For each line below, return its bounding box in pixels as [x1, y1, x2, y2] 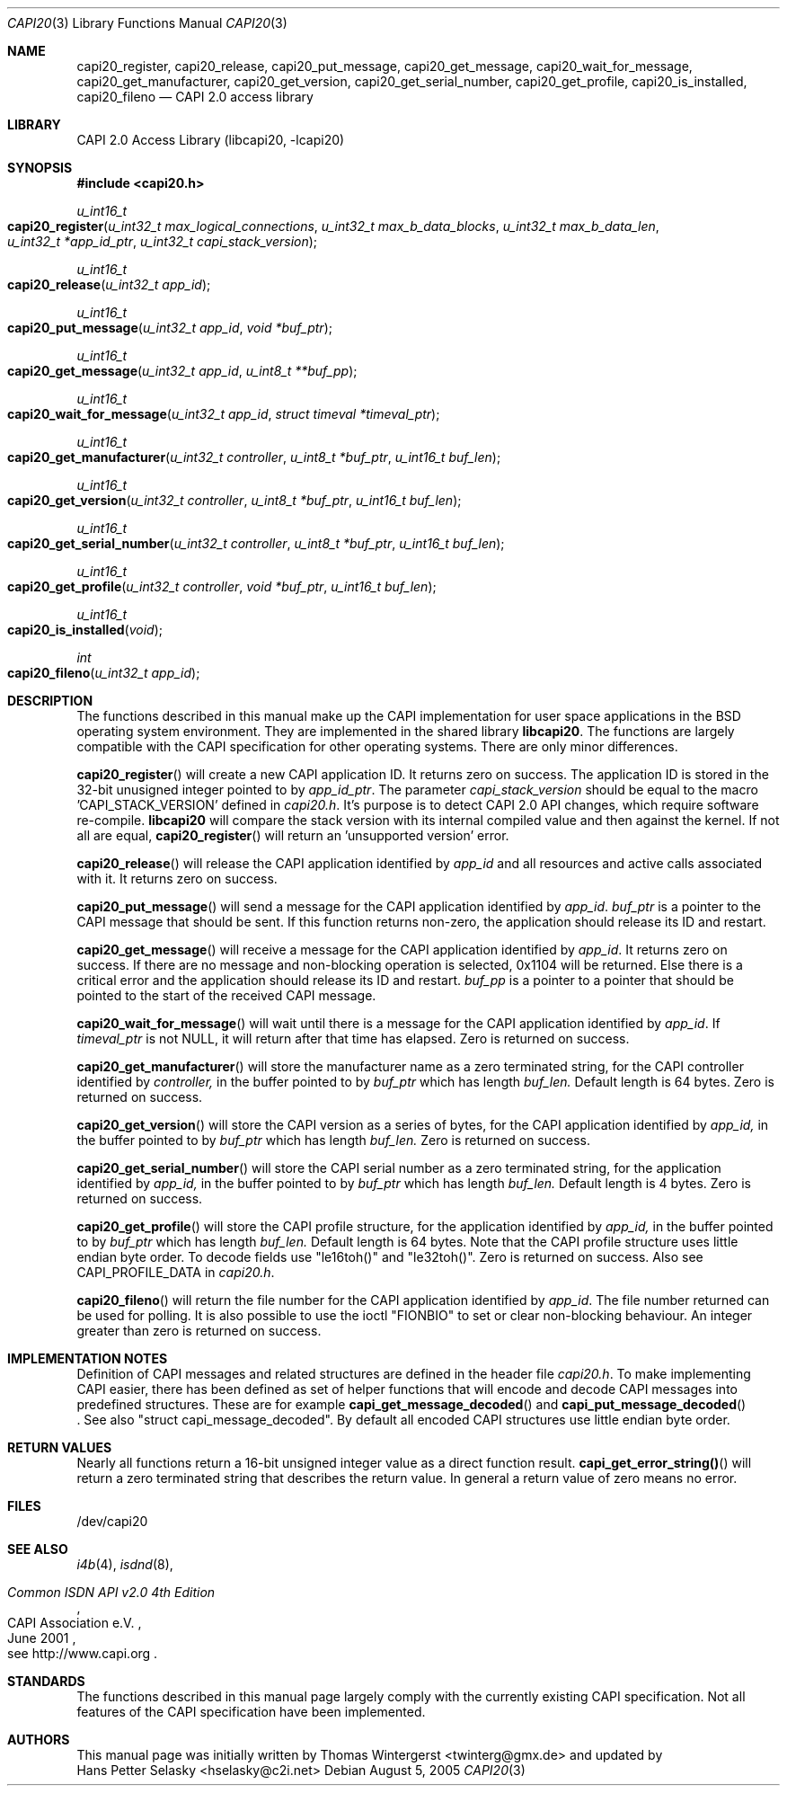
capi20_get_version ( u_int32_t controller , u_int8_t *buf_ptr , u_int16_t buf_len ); [7, 493, 462, 508]
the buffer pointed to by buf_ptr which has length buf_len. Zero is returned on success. [76, 1132, 590, 1148]
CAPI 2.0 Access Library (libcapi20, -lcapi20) [76, 132, 345, 147]
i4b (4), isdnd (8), [76, 1557, 173, 1572]
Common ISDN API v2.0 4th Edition [7, 1584, 216, 1600]
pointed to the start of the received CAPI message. [76, 988, 376, 1003]
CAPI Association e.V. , [7, 1615, 142, 1630]
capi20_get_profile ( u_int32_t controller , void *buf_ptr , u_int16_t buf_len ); [7, 579, 437, 594]
